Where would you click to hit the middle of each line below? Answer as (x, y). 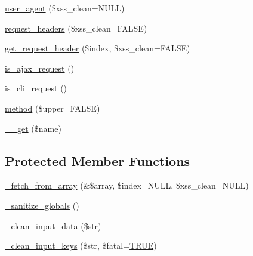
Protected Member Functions (98, 160)
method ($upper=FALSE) (53, 108)
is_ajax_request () (40, 68)
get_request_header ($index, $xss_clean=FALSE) (98, 48)
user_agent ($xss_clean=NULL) (65, 8)
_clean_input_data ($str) (53, 225)
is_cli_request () (36, 88)
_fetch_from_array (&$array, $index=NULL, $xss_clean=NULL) (127, 185)
